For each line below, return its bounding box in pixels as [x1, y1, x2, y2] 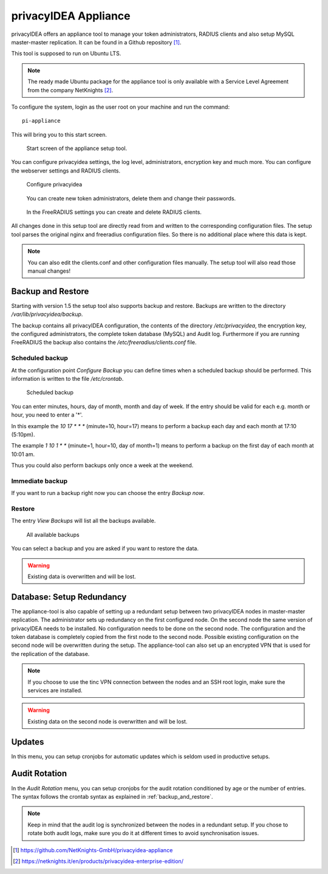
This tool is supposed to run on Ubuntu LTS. [11, 50, 121, 57]
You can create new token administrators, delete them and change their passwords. [26, 194, 236, 202]
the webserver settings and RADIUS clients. [11, 167, 121, 174]
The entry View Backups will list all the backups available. [11, 517, 156, 525]
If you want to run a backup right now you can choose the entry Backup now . [11, 490, 205, 497]
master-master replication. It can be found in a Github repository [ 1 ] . [11, 38, 182, 46]
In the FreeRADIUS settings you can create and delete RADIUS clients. [26, 208, 202, 216]
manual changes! [27, 267, 71, 275]
